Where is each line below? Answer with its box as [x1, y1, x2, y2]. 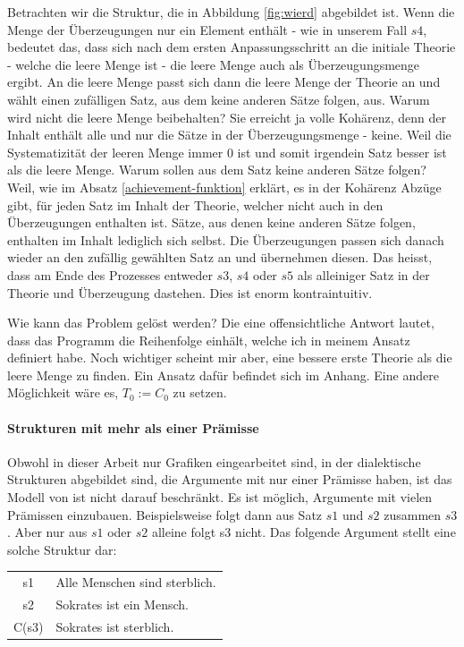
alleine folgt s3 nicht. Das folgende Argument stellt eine [151, 523, 456, 541]
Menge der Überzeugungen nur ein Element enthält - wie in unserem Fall [7, 20, 408, 38]
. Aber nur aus [7, 523, 88, 541]
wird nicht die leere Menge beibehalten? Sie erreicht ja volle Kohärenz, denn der [7, 107, 447, 126]
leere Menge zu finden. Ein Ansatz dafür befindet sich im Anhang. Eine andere [7, 365, 439, 384]
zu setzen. [173, 383, 227, 402]
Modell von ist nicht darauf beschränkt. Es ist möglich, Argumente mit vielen [7, 488, 433, 507]
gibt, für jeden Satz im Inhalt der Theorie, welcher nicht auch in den [7, 195, 384, 214]
